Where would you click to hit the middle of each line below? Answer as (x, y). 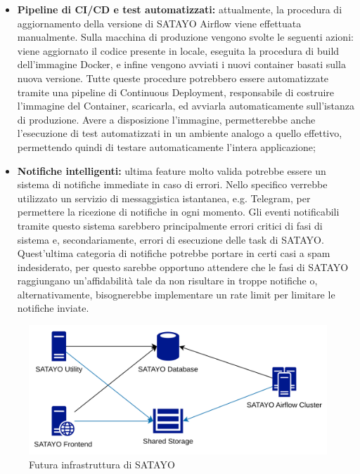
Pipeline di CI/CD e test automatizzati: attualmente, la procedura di (180, 9)
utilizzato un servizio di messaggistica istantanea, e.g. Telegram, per (164, 198)
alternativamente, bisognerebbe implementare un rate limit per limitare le (176, 294)
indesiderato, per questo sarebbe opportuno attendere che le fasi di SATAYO (183, 266)
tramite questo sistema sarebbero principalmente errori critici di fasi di (170, 225)
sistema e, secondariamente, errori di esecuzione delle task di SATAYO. (171, 239)
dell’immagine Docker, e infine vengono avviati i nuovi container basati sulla (181, 64)
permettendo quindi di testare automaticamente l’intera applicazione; (166, 146)
